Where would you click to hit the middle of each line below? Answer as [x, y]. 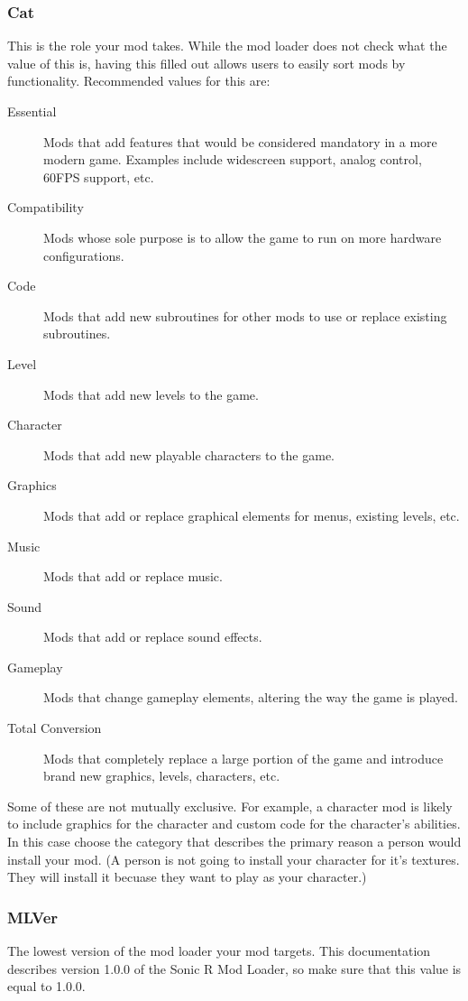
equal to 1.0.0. [46, 986]
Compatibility [46, 207]
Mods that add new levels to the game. [151, 394]
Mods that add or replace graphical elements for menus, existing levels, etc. [252, 515]
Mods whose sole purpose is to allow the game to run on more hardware [243, 237]
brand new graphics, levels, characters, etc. [162, 776]
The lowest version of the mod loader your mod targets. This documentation [219, 951]
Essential [32, 111]
